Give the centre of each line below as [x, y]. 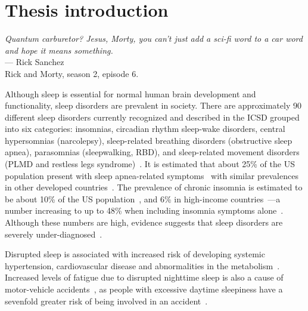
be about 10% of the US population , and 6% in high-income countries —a [143, 198]
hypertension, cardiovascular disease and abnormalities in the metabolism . [142, 265]
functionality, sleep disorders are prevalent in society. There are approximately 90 [153, 105]
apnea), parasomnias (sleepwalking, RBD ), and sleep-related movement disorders [152, 152]
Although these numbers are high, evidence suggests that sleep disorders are [144, 222]
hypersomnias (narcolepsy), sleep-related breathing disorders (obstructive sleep [149, 140]
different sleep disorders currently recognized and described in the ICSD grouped [152, 117]
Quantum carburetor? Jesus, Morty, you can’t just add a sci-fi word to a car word [154, 39]
